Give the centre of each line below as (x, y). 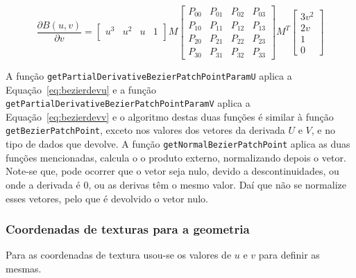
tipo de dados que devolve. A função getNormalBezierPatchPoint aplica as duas (178, 144)
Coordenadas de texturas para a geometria (128, 229)
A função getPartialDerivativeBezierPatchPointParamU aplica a (149, 75)
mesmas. (24, 268)
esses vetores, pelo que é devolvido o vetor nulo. (107, 198)
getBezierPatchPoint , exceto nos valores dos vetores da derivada (145, 130)
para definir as (289, 255)
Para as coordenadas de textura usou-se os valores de (119, 255)
